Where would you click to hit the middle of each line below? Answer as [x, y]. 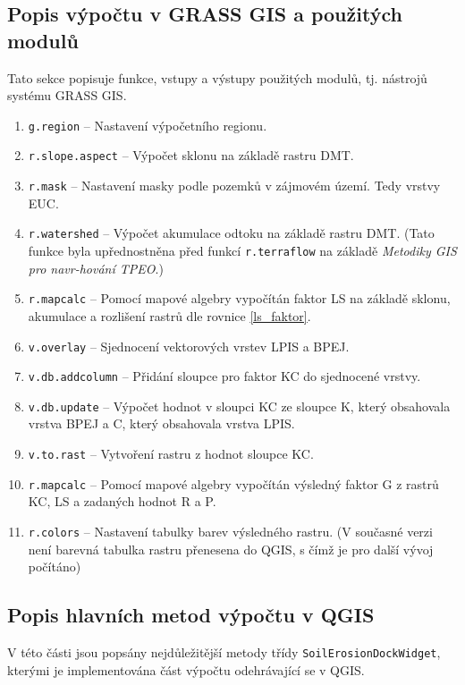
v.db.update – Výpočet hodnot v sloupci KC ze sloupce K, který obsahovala [239, 406]
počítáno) [55, 567]
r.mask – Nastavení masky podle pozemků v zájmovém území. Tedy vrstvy [234, 186]
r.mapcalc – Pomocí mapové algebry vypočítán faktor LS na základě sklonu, [239, 298]
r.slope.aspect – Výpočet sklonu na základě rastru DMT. [191, 155]
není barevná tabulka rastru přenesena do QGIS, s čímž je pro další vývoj [231, 549]
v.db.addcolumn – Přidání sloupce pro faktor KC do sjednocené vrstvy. [224, 376]
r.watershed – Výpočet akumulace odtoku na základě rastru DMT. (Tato [231, 233]
